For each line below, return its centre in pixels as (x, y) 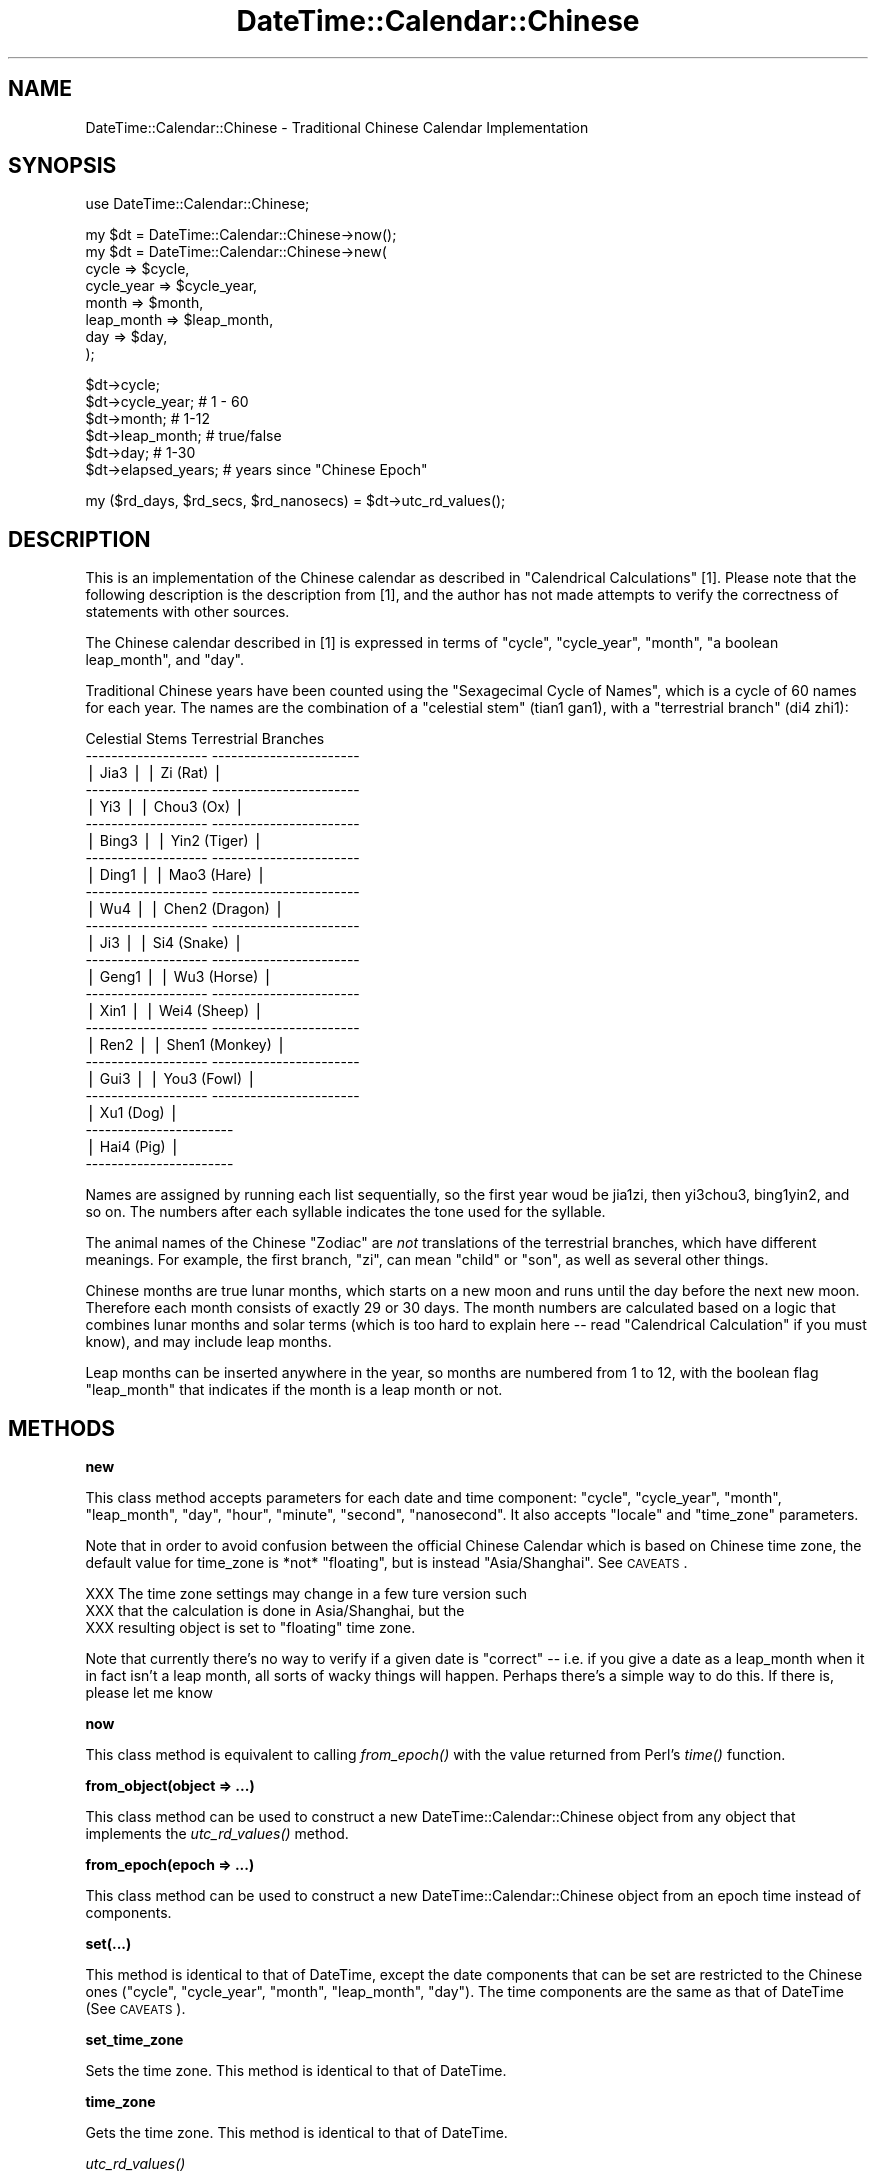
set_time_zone (134, 2040)
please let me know (149, 1693)
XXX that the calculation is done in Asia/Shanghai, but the (275, 1611)
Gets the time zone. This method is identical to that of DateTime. (296, 2133)
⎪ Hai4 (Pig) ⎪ (133, 1147)
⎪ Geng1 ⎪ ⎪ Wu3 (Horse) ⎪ (179, 977)
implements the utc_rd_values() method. (217, 1834)
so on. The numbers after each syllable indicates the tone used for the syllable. (345, 1212)
